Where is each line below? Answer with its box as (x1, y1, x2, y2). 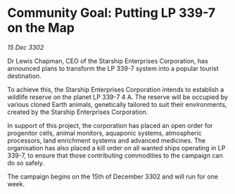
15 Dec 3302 (7, 43, 44, 51)
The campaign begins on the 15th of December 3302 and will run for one (7, 172, 219, 181)
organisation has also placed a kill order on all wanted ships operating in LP (7, 143, 226, 152)
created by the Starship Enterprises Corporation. (7, 108, 148, 116)
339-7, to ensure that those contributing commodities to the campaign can (7, 151, 223, 160)
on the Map (7, 20, 75, 36)
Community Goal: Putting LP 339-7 (7, 5, 216, 21)
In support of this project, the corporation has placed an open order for (7, 121, 213, 129)
